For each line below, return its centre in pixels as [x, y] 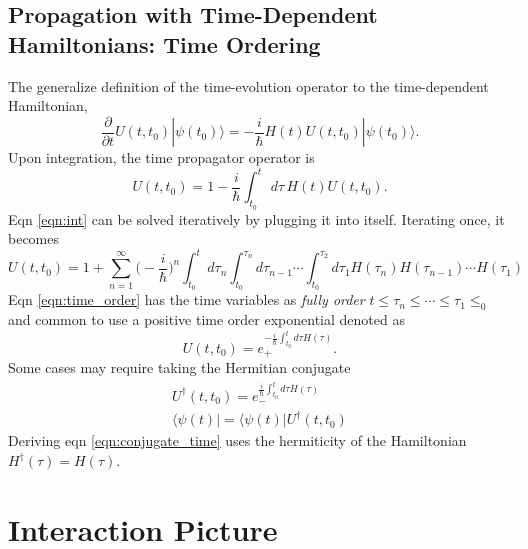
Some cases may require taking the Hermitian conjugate [179, 367]
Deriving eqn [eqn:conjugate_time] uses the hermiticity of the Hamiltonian [237, 440]
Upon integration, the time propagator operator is [161, 157]
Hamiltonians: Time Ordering [164, 43]
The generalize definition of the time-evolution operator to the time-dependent [248, 85]
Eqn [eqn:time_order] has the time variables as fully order [186, 299]
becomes [34, 238]
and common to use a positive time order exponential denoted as [206, 319]
